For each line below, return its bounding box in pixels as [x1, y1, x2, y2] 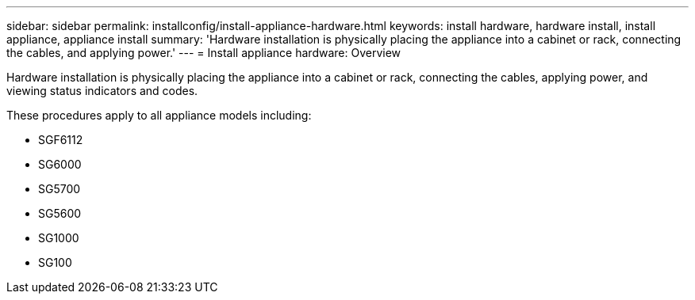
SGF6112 [38, 133, 83, 146]
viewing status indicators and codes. [6, 84, 198, 97]
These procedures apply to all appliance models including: [6, 108, 312, 122]
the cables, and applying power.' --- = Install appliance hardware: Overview [6, 46, 401, 59]
